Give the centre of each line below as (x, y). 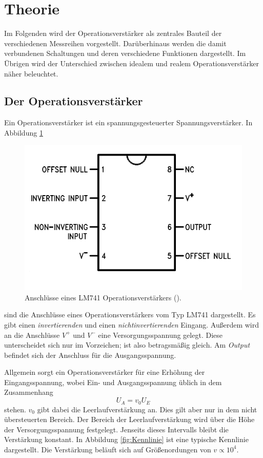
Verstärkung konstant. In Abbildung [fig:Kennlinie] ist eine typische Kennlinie (126, 439)
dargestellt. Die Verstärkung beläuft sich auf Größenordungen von (108, 449)
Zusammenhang (29, 392)
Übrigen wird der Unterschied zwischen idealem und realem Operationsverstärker (131, 63)
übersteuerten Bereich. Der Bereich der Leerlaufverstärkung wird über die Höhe (129, 419)
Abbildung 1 (24, 132)
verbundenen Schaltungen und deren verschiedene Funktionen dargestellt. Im (125, 53)
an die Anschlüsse (32, 335)
